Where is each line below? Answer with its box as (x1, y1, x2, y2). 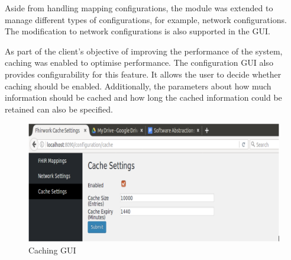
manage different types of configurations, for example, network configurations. (5, 13, 287, 25)
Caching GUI (28, 243, 76, 256)
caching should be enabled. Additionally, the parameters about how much (5, 79, 271, 92)
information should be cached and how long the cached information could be (5, 91, 282, 104)
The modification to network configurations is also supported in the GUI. (5, 25, 270, 37)
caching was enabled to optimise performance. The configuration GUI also (5, 56, 273, 69)
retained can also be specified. (5, 102, 113, 115)
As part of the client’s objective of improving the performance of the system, (5, 44, 283, 57)
